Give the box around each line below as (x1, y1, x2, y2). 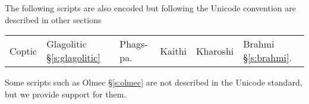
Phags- (119, 37, 148, 51)
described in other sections (5, 13, 102, 26)
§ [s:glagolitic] (46, 51, 100, 65)
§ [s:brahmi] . (243, 51, 292, 65)
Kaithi (160, 43, 187, 58)
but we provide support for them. (5, 87, 127, 100)
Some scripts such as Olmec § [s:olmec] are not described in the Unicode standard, (5, 76, 302, 89)
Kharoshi (196, 43, 234, 58)
